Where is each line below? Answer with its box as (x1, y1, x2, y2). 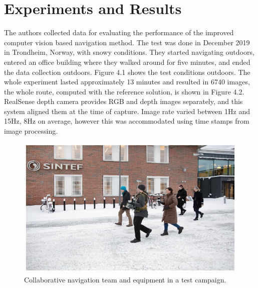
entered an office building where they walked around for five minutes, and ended (4, 56, 250, 67)
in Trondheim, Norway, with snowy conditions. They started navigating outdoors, (4, 47, 254, 57)
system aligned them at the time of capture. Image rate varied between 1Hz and (4, 106, 250, 116)
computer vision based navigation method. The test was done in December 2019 (4, 37, 250, 47)
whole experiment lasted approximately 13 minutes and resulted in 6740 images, (4, 76, 250, 87)
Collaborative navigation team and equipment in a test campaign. (24, 274, 226, 285)
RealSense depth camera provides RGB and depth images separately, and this (4, 96, 243, 107)
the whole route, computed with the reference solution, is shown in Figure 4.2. (4, 86, 244, 97)
